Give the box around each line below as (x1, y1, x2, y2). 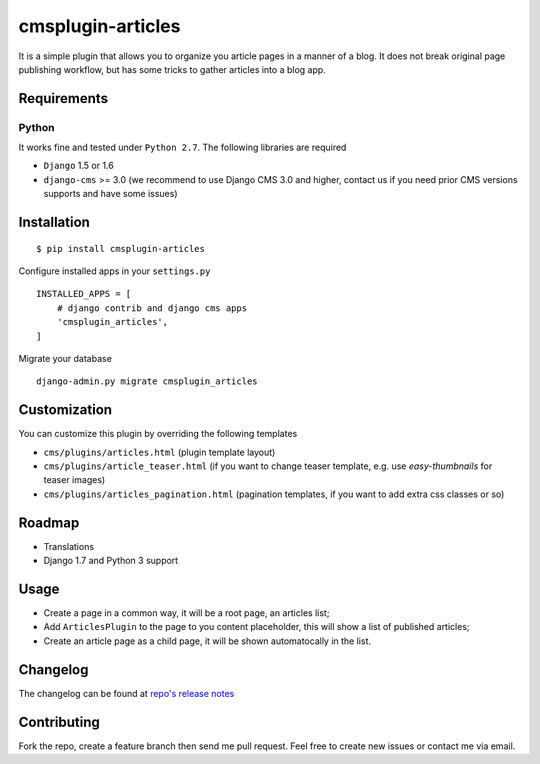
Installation (18, 214, 90, 231)
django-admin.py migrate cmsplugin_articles (36, 376, 259, 387)
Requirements (18, 90, 109, 107)
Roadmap (18, 514, 80, 531)
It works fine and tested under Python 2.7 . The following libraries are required (18, 141, 347, 154)
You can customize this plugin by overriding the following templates (18, 428, 298, 440)
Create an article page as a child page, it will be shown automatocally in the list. (43, 635, 372, 647)
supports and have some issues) (43, 188, 178, 200)
